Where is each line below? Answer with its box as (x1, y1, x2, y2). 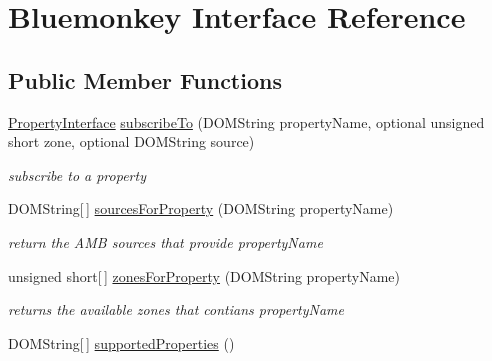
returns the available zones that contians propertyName (8, 299, 345, 320)
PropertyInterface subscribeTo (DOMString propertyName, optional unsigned (8, 111, 485, 132)
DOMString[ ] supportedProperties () (8, 332, 235, 353)
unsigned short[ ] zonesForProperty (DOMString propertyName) (8, 265, 401, 286)
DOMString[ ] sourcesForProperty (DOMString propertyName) (8, 198, 394, 219)
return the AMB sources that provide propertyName (8, 231, 323, 252)
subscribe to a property (8, 164, 146, 185)
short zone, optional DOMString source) (8, 131, 255, 152)
